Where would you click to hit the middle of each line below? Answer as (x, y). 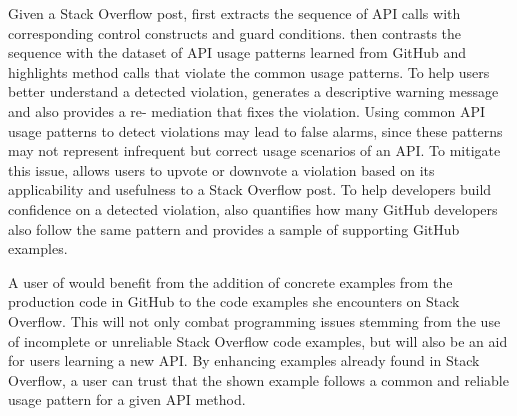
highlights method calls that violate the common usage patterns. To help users (249, 71)
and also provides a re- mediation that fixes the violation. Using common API (246, 110)
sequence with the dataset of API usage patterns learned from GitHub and (237, 52)
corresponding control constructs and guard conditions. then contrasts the (235, 32)
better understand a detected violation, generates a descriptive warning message (253, 91)
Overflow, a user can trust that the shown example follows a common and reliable (258, 379)
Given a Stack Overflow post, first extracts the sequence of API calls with (234, 13)
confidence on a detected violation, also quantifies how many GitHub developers (253, 208)
